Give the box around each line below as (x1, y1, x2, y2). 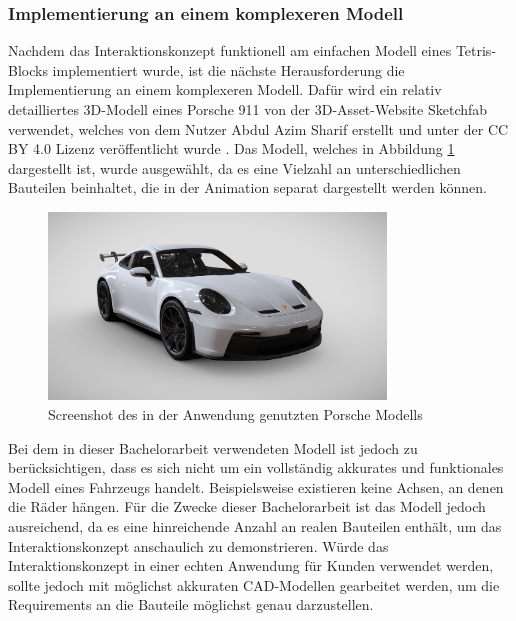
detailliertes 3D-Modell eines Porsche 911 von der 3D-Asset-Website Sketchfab (8, 99, 488, 119)
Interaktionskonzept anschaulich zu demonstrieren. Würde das (8, 535, 389, 556)
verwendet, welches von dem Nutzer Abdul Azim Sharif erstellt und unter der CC (8, 118, 509, 139)
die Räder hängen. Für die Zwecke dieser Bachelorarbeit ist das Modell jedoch (8, 496, 486, 517)
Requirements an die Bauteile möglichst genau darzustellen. (8, 594, 374, 615)
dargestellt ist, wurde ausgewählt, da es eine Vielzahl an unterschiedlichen (8, 157, 461, 178)
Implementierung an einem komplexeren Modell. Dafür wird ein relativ (8, 79, 442, 100)
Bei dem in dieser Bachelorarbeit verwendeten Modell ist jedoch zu (8, 437, 418, 458)
